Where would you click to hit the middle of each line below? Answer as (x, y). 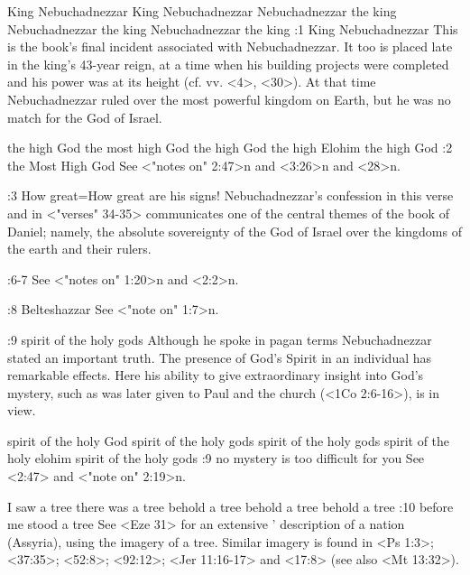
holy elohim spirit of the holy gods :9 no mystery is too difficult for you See (216, 458)
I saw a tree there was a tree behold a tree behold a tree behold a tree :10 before (230, 506)
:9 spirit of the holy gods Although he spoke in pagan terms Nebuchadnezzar (220, 339)
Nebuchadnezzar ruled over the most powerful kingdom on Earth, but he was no (229, 99)
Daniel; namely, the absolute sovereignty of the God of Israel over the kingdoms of (235, 231)
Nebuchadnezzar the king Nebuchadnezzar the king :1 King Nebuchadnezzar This (233, 28)
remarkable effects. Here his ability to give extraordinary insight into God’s (216, 375)
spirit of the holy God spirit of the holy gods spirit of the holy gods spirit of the (229, 440)
